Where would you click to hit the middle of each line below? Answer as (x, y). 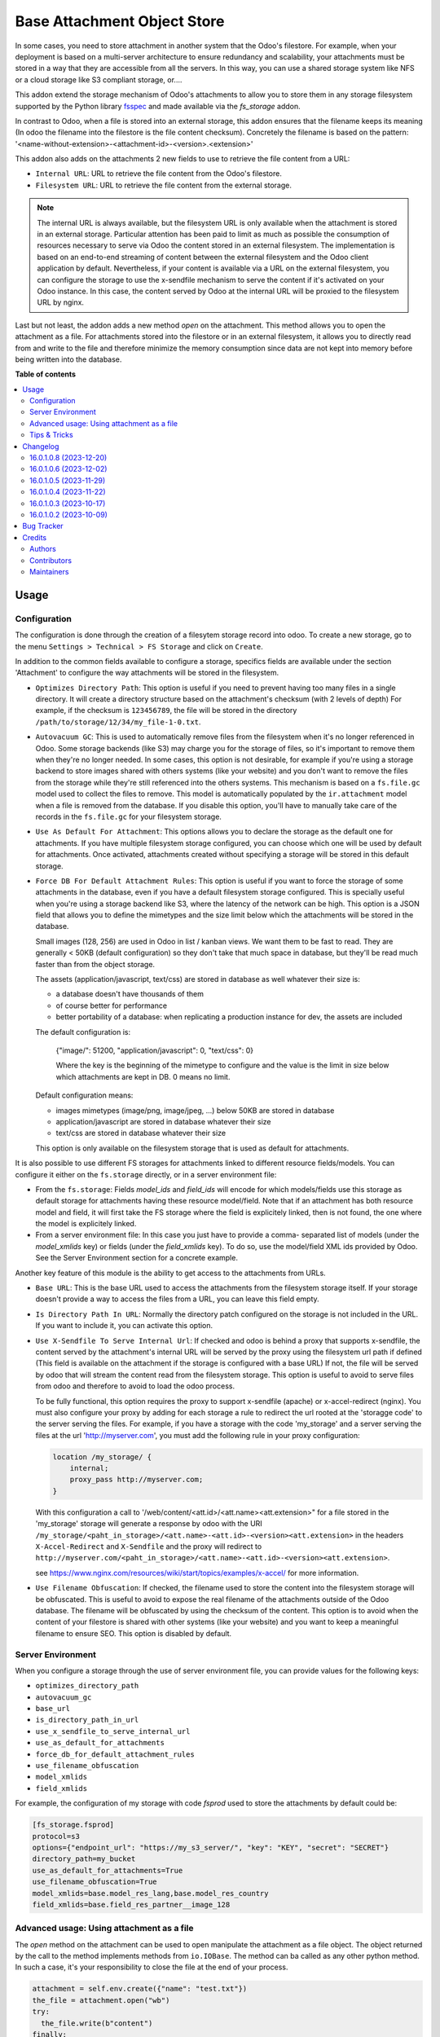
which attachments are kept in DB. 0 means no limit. (143, 1076)
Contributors (51, 560)
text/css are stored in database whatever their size (141, 1133)
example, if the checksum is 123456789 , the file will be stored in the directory (166, 711)
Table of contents (46, 374)
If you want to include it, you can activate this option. (124, 1326)
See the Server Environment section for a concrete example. (136, 1258)
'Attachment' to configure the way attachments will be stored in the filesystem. (147, 673)
